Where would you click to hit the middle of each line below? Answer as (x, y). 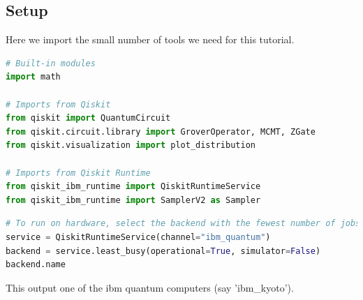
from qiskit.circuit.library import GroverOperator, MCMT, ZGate (161, 132)
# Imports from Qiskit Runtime (78, 173)
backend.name (36, 265)
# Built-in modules (51, 63)
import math (33, 77)
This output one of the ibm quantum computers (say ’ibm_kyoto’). (150, 287)
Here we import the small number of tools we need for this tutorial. (150, 39)
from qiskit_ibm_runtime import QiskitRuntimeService (133, 187)
